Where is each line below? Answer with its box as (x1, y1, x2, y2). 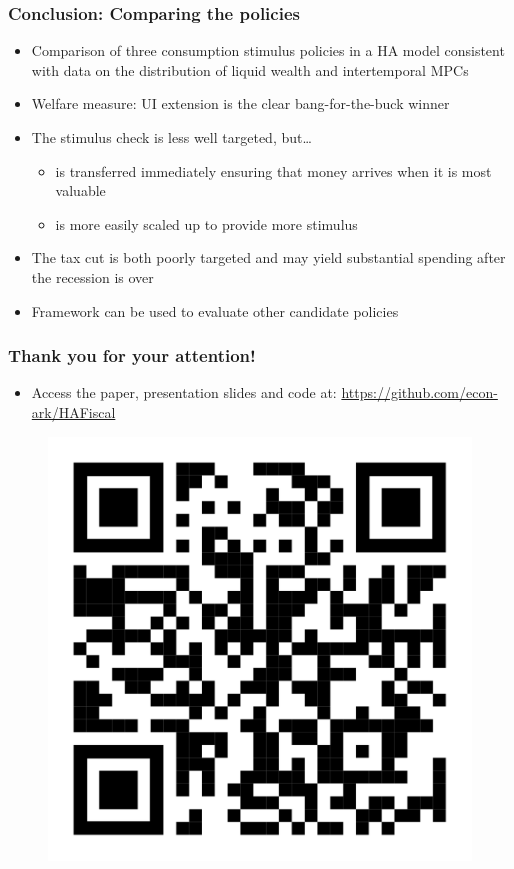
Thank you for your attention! (8, 343, 256, 368)
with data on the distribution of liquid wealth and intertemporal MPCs (31, 59, 469, 80)
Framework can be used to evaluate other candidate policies (31, 300, 399, 321)
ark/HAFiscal (31, 401, 116, 422)
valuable (55, 180, 106, 201)
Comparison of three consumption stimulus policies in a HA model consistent (31, 40, 505, 61)
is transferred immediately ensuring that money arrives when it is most (55, 160, 492, 181)
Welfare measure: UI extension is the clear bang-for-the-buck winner (31, 93, 450, 114)
